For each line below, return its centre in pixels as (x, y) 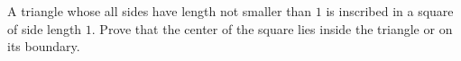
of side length (45, 28)
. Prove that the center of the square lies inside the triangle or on (272, 28)
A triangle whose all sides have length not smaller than (160, 11)
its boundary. (44, 46)
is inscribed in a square (390, 11)
